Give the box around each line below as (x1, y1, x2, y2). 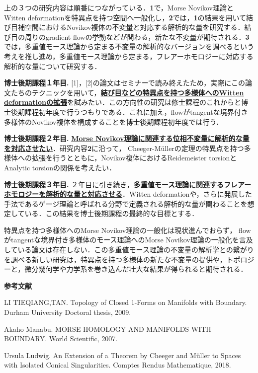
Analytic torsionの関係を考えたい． (4, 162, 116, 172)
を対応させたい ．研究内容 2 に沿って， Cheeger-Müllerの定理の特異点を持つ (4, 143, 244, 153)
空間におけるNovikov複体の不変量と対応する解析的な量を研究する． (24, 22, 245, 32)
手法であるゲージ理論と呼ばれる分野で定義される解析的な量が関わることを (4, 198, 248, 209)
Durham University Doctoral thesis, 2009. (4, 307, 131, 317)
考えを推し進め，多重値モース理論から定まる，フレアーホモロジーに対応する (4, 51, 254, 61)
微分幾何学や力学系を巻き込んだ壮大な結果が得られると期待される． (24, 264, 248, 274)
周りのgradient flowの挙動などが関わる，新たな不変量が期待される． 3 (24, 31, 250, 42)
